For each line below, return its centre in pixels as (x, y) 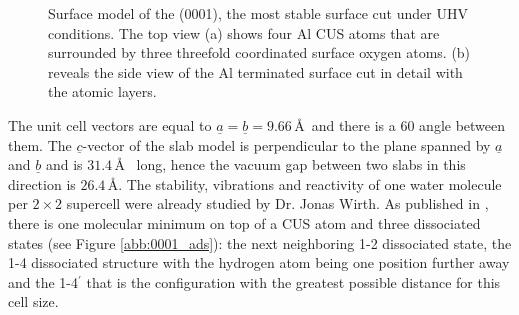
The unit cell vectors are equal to (110, 124)
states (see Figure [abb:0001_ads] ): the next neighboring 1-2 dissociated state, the (260, 242)
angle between (462, 124)
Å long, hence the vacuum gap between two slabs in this (290, 164)
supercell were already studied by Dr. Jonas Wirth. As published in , (277, 203)
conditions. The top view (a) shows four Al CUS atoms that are (244, 32)
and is (64, 164)
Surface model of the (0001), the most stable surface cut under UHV (258, 13)
